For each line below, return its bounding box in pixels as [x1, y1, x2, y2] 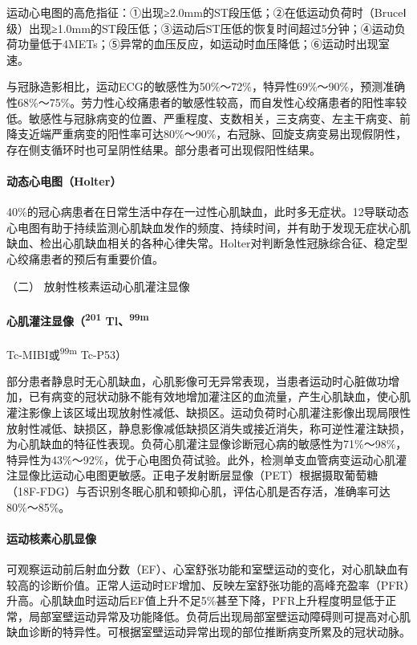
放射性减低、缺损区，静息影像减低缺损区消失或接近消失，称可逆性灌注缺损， [6, 419, 411, 436]
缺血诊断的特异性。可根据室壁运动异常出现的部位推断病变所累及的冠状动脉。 [6, 623, 411, 640]
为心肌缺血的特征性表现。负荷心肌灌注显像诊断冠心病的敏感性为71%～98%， [6, 435, 407, 452]
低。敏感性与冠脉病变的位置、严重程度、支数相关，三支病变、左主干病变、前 [6, 109, 411, 126]
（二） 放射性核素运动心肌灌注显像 [6, 277, 190, 294]
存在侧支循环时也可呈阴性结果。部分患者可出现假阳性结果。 [6, 141, 321, 157]
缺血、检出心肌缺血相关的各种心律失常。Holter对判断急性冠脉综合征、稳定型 [6, 235, 408, 251]
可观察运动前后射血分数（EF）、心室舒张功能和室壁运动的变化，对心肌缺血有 [6, 560, 409, 577]
